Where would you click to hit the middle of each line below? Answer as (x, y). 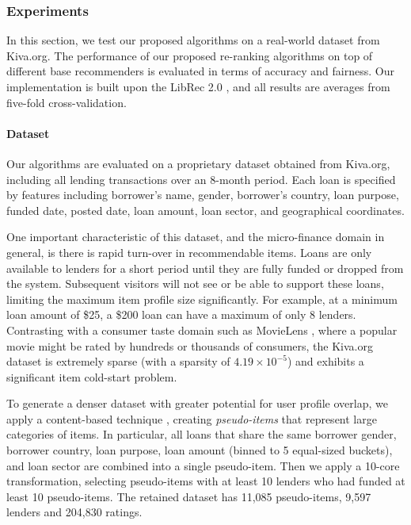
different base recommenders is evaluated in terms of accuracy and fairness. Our (200, 71)
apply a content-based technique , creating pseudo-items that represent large (192, 418)
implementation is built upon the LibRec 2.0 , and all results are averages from (198, 86)
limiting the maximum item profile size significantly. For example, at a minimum (202, 299)
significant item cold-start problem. (92, 376)
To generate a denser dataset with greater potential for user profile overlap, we (197, 403)
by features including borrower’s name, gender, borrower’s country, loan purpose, (203, 195)
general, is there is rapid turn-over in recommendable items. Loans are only (189, 252)
